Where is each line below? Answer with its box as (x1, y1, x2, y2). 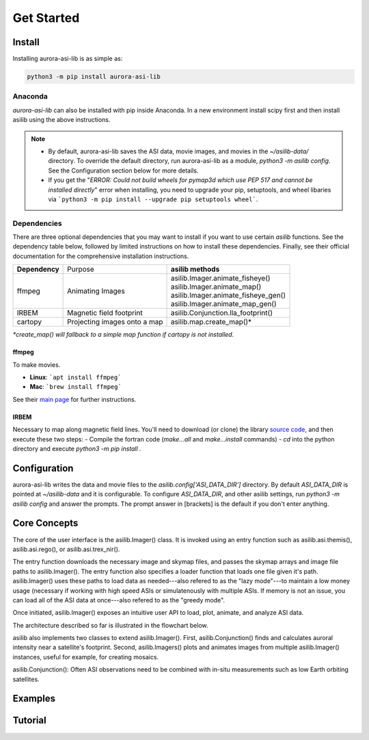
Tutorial (12, 715, 47, 726)
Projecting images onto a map (67, 317, 163, 327)
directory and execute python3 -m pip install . (12, 444, 141, 452)
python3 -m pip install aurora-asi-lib (27, 73, 161, 81)
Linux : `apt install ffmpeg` (29, 373, 122, 381)
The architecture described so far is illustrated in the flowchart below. (12, 621, 208, 629)
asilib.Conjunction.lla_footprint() (170, 308, 273, 318)
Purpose (67, 264, 95, 274)
